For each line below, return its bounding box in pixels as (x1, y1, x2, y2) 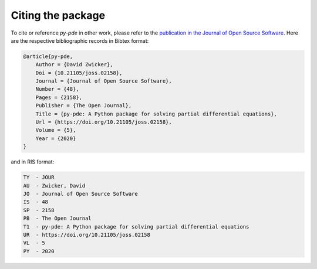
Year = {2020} (35, 135, 76, 142)
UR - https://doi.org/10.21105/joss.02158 (23, 231, 151, 238)
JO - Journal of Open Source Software (23, 190, 138, 197)
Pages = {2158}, (35, 94, 82, 101)
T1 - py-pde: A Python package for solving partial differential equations (23, 223, 249, 230)
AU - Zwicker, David (23, 182, 86, 189)
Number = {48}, (35, 86, 79, 93)
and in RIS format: (11, 158, 55, 165)
